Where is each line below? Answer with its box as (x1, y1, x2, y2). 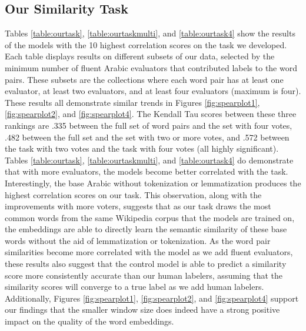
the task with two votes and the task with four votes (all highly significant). (5, 142, 279, 155)
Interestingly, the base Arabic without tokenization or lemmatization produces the (5, 176, 301, 189)
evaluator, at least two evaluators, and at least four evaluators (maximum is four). (5, 85, 301, 97)
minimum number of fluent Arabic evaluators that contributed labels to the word (5, 61, 297, 73)
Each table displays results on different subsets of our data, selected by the (5, 50, 275, 62)
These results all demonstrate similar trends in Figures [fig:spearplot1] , (5, 96, 260, 108)
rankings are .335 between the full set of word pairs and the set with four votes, (5, 119, 292, 131)
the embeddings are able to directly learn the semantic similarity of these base (5, 223, 287, 235)
